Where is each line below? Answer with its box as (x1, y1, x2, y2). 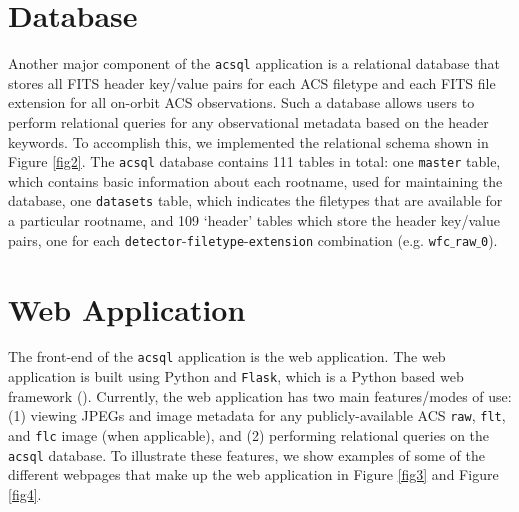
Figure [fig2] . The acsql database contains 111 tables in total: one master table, (8, 151, 501, 172)
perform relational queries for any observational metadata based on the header (8, 111, 489, 132)
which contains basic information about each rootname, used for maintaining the (8, 170, 503, 191)
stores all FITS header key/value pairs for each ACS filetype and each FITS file (8, 72, 496, 93)
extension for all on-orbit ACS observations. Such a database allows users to (8, 92, 475, 113)
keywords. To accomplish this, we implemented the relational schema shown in (8, 131, 489, 152)
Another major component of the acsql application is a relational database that (8, 53, 500, 74)
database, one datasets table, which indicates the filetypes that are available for (8, 190, 503, 211)
